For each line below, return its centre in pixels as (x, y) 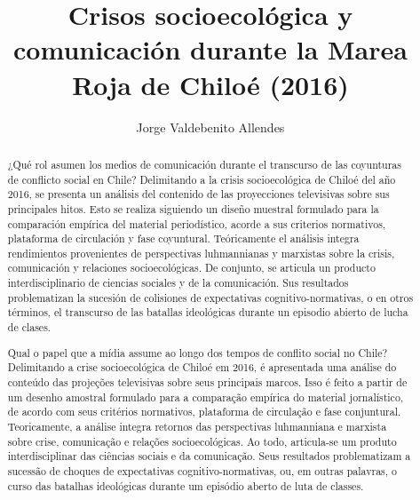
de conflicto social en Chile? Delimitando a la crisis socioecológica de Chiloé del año (202, 179)
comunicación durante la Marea (210, 49)
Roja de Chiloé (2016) (210, 84)
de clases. (29, 327)
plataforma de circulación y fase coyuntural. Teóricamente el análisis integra (183, 238)
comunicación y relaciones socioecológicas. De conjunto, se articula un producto (191, 268)
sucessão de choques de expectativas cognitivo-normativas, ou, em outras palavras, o (202, 470)
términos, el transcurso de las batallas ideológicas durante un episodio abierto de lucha (208, 312)
